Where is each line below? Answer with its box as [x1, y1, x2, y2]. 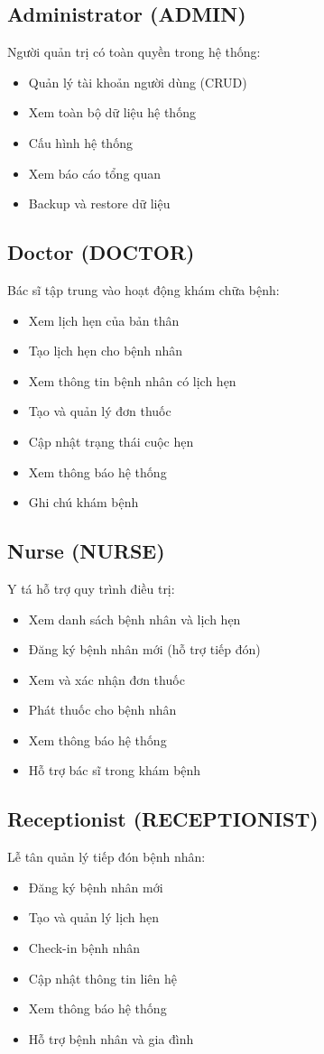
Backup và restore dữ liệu [28, 194, 171, 213]
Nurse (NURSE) [7, 537, 165, 565]
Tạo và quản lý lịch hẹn [28, 908, 160, 927]
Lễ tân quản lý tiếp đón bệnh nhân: [7, 847, 206, 866]
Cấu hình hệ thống [28, 133, 133, 152]
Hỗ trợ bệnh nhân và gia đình [28, 1029, 194, 1048]
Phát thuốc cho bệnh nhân [28, 700, 177, 719]
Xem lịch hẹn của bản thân [28, 310, 180, 329]
